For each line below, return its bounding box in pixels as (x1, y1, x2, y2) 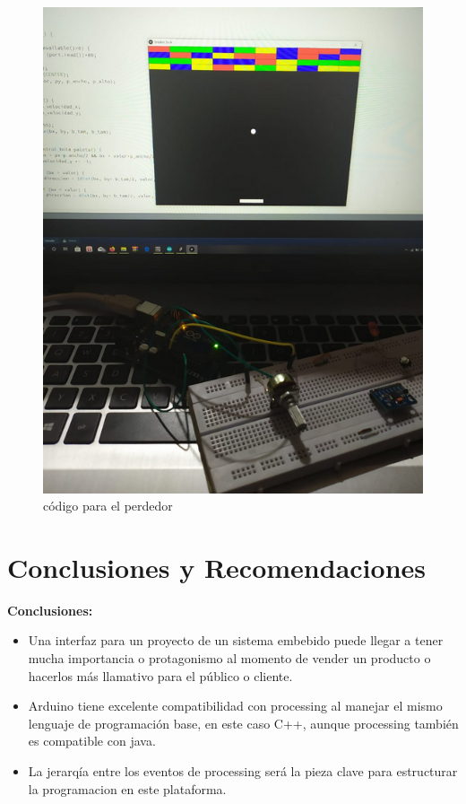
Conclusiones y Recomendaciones (7, 548, 426, 585)
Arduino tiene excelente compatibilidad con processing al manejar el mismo (28, 696, 443, 715)
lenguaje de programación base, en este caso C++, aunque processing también (28, 713, 459, 732)
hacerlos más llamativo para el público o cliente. (28, 666, 293, 685)
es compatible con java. (28, 731, 156, 750)
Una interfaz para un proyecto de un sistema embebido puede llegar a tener (28, 631, 444, 650)
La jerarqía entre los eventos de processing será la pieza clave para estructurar (28, 761, 458, 780)
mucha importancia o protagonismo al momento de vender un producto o (28, 649, 431, 667)
